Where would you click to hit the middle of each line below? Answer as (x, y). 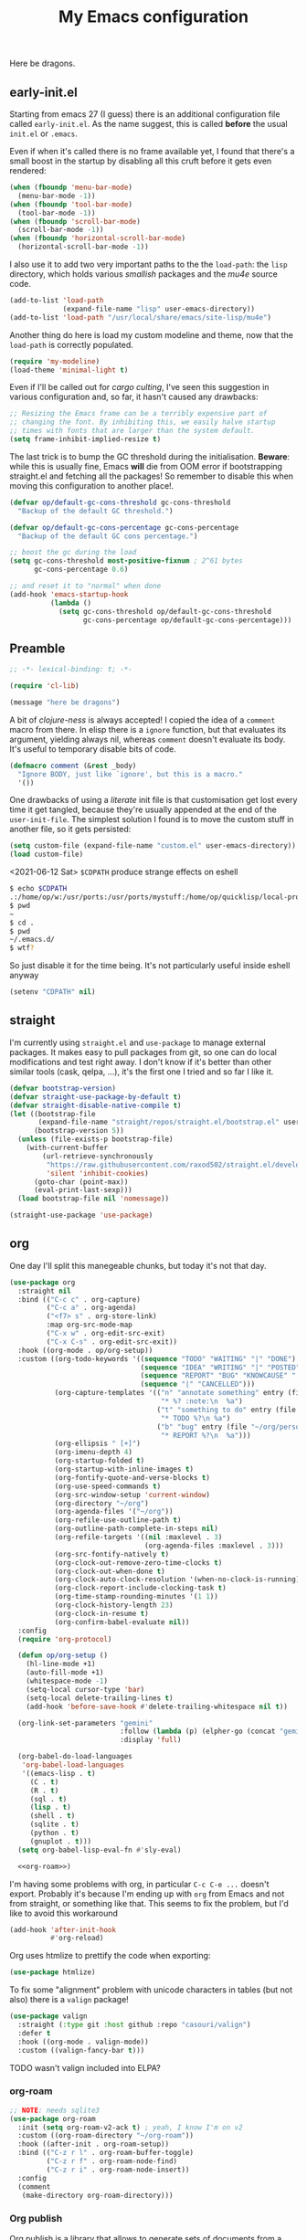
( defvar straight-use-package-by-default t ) (95, 1097)
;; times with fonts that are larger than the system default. (132, 431)
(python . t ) (54, 1833)
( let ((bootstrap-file (53, 1114)
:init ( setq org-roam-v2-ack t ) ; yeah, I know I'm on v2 (131, 2127)
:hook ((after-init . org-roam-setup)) (94, 2144)
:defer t (34, 2033)
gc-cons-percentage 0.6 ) (81, 570)
